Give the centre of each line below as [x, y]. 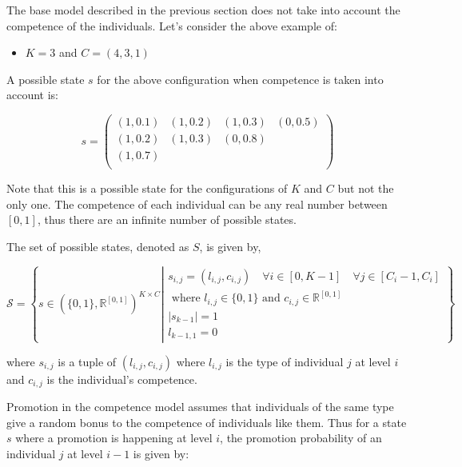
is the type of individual [285, 361]
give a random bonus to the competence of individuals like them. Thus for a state [207, 422]
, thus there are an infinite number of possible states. [167, 220]
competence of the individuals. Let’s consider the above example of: [172, 25]
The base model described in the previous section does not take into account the [203, 10]
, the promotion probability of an [301, 438]
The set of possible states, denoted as [98, 246]
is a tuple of [87, 361]
